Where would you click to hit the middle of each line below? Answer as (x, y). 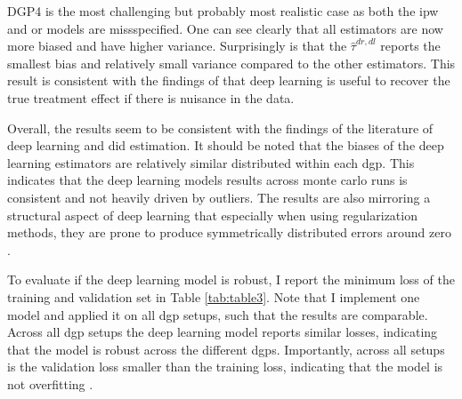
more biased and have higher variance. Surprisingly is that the (177, 46)
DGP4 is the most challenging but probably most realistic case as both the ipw (223, 11)
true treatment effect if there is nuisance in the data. (151, 97)
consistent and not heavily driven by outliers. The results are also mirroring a (219, 197)
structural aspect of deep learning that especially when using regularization (212, 215)
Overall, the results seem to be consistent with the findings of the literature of (220, 128)
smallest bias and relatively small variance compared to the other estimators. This (231, 63)
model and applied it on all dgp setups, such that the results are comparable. (218, 314)
